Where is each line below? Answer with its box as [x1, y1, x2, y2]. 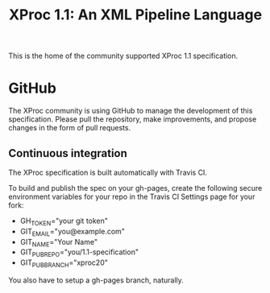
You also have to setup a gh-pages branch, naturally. [8, 275, 184, 285]
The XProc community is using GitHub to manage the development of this [8, 106, 253, 116]
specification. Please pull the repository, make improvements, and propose [8, 114, 257, 124]
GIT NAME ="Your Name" [19, 237, 98, 249]
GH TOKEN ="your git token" [19, 216, 109, 227]
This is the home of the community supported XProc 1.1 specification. [8, 51, 239, 61]
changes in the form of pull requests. [8, 123, 131, 133]
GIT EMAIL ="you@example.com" [19, 226, 125, 238]
